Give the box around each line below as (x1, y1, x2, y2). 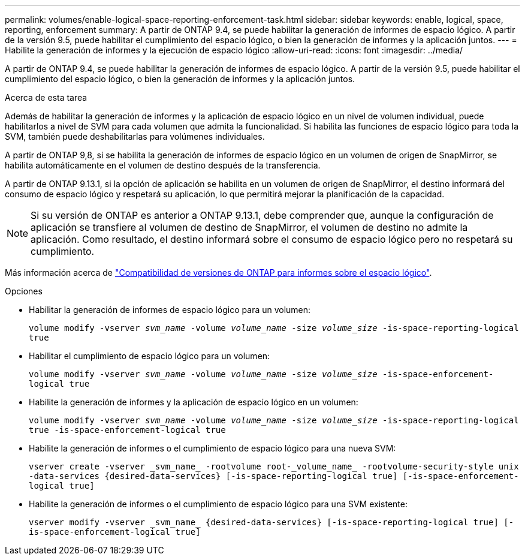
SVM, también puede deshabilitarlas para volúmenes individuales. (5, 131, 265, 141)
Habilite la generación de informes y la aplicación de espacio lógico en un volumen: (29, 397, 358, 407)
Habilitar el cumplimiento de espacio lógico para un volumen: (29, 351, 270, 361)
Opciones (5, 286, 43, 296)
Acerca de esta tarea (5, 92, 87, 103)
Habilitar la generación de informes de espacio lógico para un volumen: (29, 305, 311, 315)
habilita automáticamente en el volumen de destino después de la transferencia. (5, 160, 321, 170)
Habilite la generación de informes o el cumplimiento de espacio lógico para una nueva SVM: (29, 443, 396, 453)
